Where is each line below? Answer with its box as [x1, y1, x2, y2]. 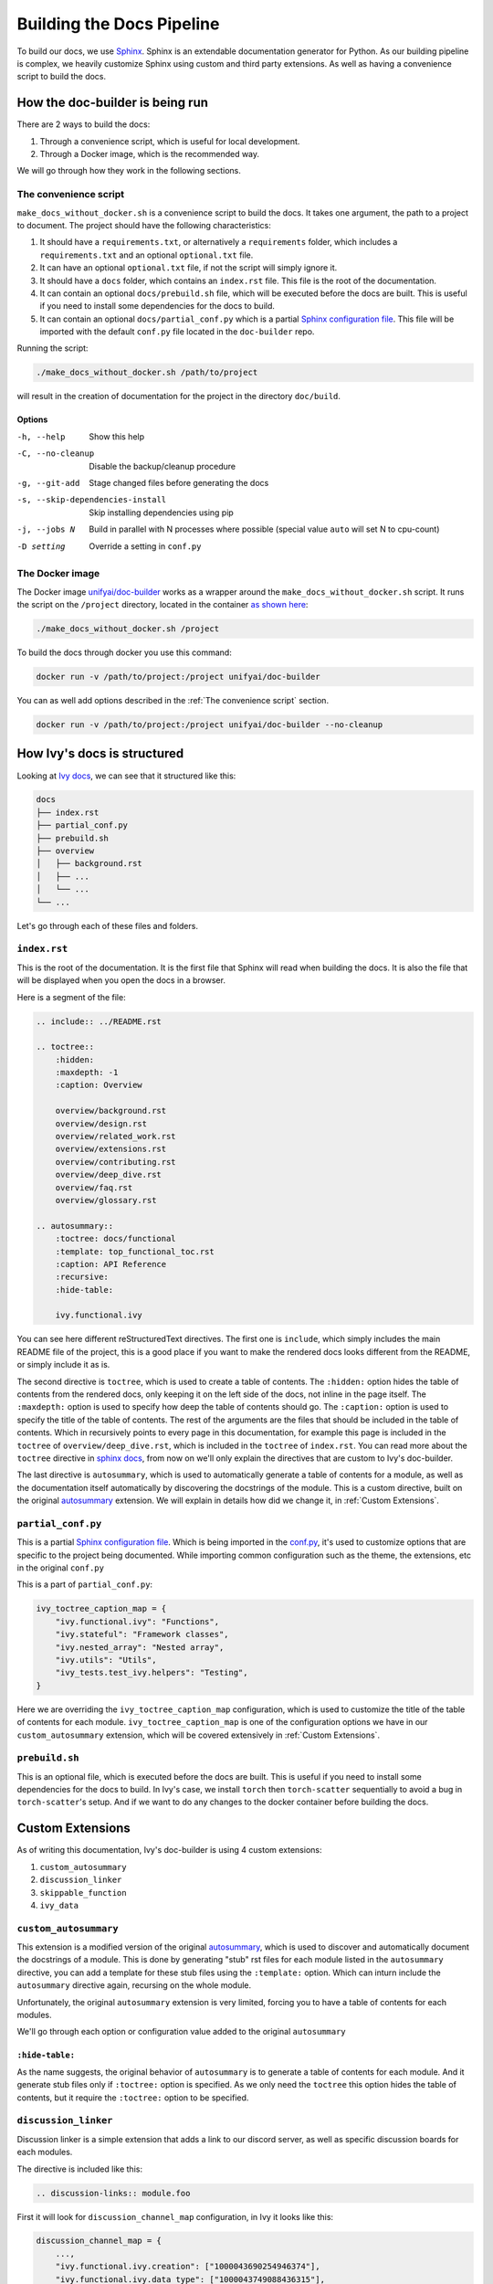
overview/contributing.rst [55, 1157, 177, 1167]
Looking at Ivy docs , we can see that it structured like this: [16, 770, 236, 781]
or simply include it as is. [16, 1359, 110, 1370]
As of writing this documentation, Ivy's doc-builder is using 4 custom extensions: [16, 1845, 322, 1856]
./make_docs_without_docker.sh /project [36, 624, 219, 634]
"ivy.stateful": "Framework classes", [55, 1629, 229, 1640]
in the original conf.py [16, 1562, 105, 1573]
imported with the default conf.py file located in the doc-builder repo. [39, 326, 315, 337]
